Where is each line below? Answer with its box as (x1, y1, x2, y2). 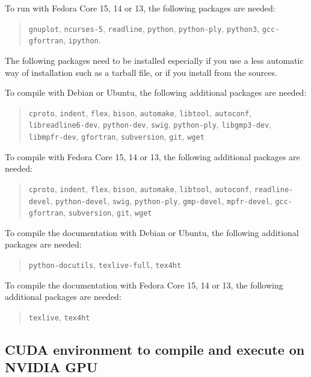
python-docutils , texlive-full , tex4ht (28, 258, 182, 270)
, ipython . (63, 34, 101, 46)
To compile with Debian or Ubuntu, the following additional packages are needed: (5, 86, 307, 99)
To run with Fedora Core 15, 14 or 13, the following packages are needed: (5, 2, 276, 14)
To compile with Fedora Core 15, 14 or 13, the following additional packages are (5, 150, 300, 163)
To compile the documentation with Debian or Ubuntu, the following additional (5, 226, 299, 238)
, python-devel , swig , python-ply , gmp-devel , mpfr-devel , (50, 194, 273, 207)
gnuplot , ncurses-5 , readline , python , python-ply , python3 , (28, 22, 260, 34)
